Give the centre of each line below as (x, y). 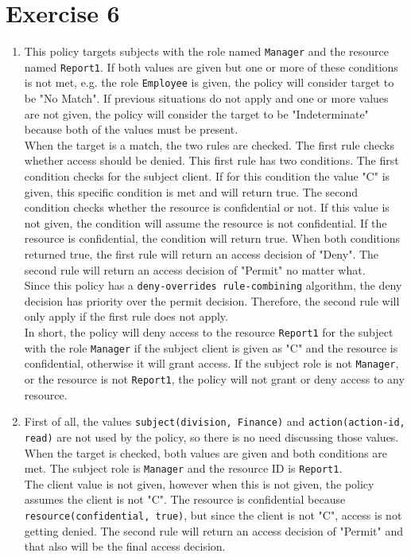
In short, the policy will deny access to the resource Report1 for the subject (209, 332)
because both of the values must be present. (131, 129)
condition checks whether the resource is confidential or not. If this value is (207, 207)
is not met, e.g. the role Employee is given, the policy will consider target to (209, 82)
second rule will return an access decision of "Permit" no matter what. (195, 269)
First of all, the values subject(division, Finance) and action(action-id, (215, 421)
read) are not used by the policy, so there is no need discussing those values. (211, 436)
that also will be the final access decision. (125, 546)
